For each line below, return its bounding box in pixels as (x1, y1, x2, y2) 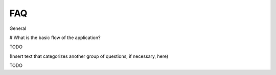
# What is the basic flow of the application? (9, 34, 101, 41)
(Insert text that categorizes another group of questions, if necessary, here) (9, 53, 169, 59)
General (9, 25, 27, 31)
